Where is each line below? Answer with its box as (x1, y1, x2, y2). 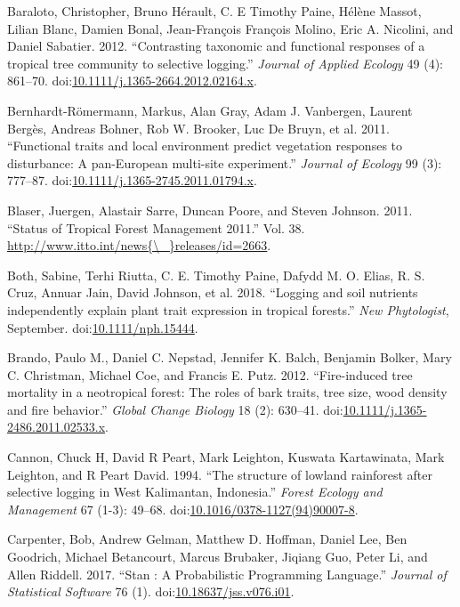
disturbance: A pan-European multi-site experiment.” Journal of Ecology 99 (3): (7, 153, 442, 172)
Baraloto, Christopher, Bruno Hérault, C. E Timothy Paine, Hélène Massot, (7, 2, 422, 20)
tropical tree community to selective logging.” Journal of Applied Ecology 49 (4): (7, 53, 444, 72)
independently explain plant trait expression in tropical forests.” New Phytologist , (7, 300, 449, 319)
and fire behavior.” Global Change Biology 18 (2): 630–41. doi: (7, 400, 343, 418)
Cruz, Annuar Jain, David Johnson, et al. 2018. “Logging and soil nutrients (7, 283, 418, 302)
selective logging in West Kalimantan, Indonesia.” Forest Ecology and (7, 482, 383, 501)
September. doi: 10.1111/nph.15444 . (7, 318, 198, 336)
